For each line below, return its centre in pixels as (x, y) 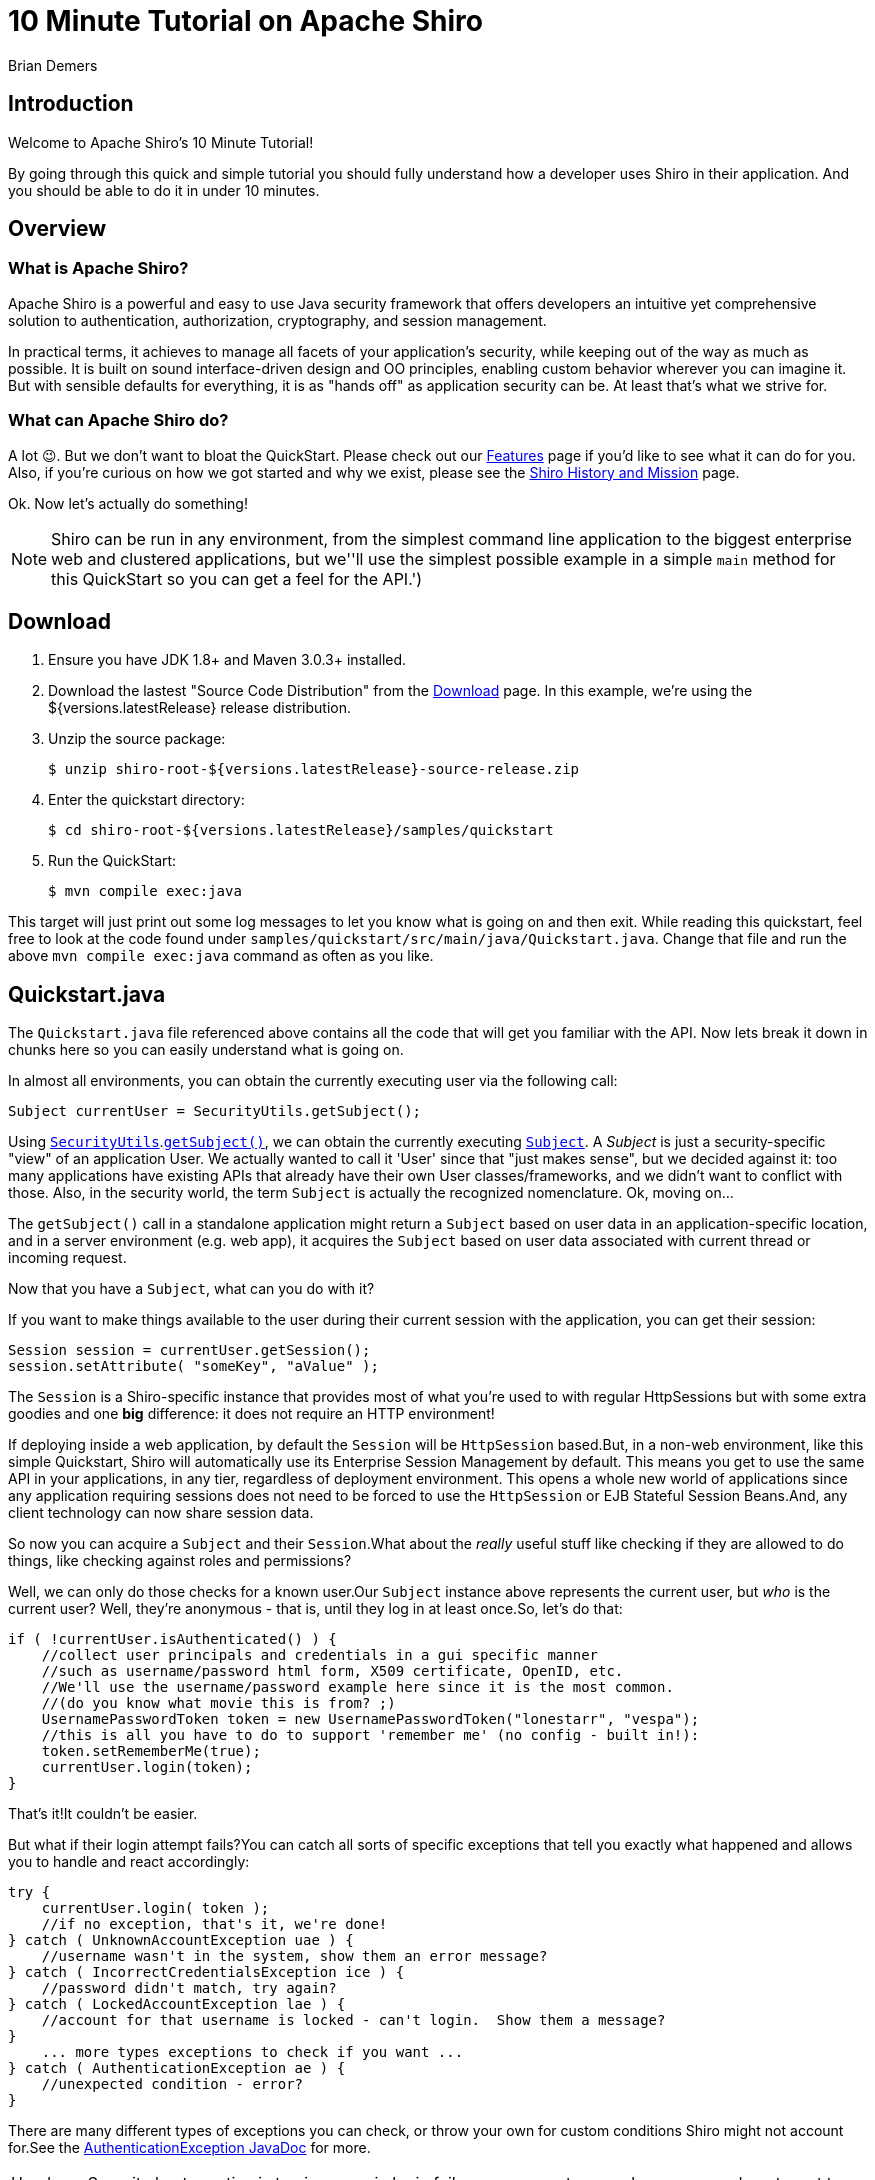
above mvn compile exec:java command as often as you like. (221, 956)
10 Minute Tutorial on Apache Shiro (245, 21)
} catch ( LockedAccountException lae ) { (177, 2004)
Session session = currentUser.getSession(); (189, 1350)
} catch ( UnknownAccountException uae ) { (181, 1940)
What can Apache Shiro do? (118, 420)
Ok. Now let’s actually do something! (128, 503)
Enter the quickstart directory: (146, 800)
